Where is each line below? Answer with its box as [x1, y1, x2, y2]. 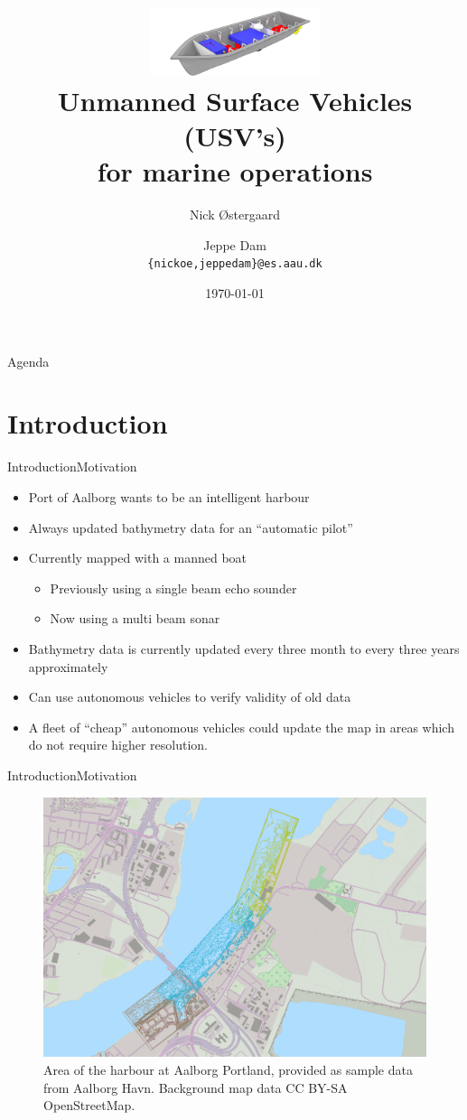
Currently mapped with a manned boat [28, 548, 248, 567]
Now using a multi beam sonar [50, 609, 220, 628]
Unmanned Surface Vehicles [57, 81, 413, 118]
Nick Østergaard [189, 205, 281, 224]
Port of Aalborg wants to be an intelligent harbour [28, 488, 310, 507]
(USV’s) [183, 117, 286, 154]
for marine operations [97, 153, 373, 190]
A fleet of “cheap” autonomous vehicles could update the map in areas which [28, 717, 454, 736]
